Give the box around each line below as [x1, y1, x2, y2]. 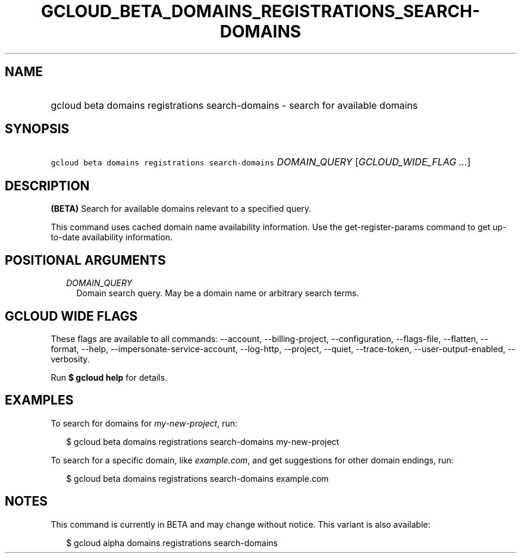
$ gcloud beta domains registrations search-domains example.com [66, 473, 329, 484]
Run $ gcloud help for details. [51, 372, 168, 383]
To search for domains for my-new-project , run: [51, 418, 238, 428]
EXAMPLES [5, 393, 74, 408]
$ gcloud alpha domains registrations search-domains [66, 537, 278, 548]
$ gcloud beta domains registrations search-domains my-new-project [66, 436, 340, 447]
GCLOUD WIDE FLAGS [5, 308, 138, 324]
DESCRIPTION [5, 178, 90, 193]
